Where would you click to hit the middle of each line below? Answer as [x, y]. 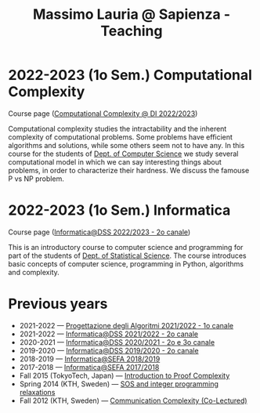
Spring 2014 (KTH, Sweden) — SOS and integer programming [119, 384]
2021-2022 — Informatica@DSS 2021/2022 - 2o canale [108, 334]
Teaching [132, 31]
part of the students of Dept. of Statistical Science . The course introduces [127, 255]
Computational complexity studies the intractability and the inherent [117, 129]
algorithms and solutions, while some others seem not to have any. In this [126, 145]
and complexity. [34, 272]
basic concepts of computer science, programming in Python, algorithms [126, 263]
